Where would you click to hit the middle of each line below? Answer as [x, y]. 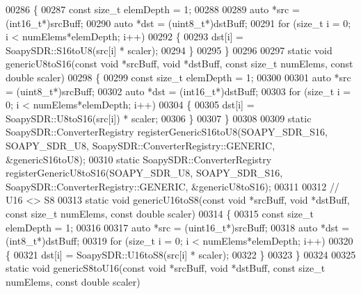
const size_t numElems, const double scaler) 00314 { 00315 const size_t [160, 213]
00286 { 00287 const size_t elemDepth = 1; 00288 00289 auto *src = [153, 9]
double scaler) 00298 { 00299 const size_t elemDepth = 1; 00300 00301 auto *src [178, 77]
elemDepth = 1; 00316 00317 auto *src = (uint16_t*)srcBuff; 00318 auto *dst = [178, 227]
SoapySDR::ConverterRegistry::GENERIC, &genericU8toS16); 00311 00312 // [173, 186]
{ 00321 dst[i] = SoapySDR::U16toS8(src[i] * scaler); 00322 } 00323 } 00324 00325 [181, 254]
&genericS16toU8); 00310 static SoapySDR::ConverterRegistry [139, 159]
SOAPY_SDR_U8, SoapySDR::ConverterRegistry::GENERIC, [141, 145]
